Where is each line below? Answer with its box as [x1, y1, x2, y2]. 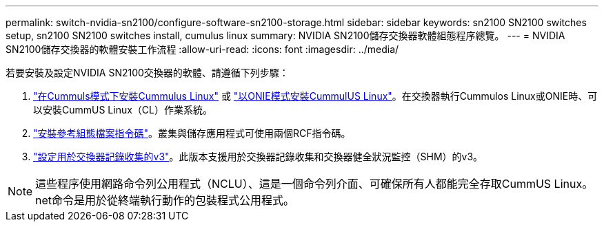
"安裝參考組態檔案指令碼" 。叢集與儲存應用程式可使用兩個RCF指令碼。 [33, 127, 351, 139]
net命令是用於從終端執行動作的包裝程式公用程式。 [35, 193, 295, 207]
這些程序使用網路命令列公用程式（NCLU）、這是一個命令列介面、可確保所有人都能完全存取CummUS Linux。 [35, 177, 594, 191]
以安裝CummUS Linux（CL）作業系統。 [33, 104, 213, 116]
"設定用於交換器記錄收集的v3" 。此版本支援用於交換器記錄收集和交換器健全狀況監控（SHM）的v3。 [33, 151, 483, 162]
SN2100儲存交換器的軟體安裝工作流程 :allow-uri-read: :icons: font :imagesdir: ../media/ [6, 43, 399, 55]
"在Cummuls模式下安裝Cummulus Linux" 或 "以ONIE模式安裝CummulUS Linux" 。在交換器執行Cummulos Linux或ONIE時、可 [33, 90, 598, 102]
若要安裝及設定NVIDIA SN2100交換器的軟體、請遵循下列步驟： [6, 67, 289, 78]
